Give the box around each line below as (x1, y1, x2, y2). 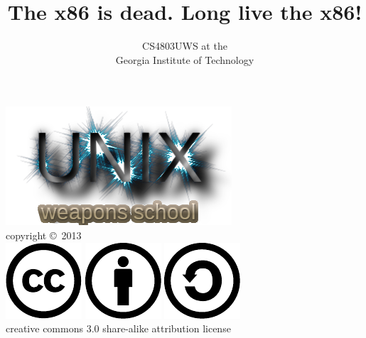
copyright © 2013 (6, 227, 82, 242)
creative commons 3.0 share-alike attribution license (6, 321, 231, 336)
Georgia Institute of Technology (115, 52, 254, 67)
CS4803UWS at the (142, 38, 227, 53)
